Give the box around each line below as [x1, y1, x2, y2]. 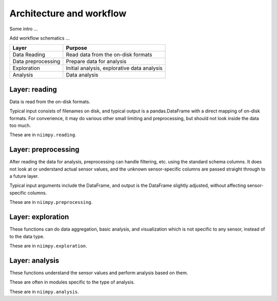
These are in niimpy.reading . [9, 131, 76, 138]
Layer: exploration [9, 213, 69, 221]
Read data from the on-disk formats [66, 51, 152, 59]
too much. [9, 122, 31, 128]
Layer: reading [9, 85, 57, 93]
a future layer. [9, 173, 39, 179]
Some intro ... [9, 26, 38, 32]
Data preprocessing [12, 58, 61, 65]
